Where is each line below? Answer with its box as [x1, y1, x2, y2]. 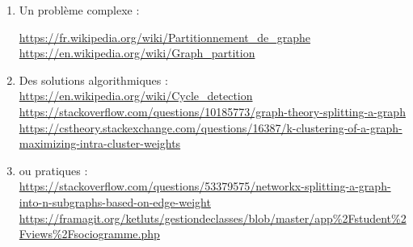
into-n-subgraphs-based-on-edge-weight [19, 193, 211, 210]
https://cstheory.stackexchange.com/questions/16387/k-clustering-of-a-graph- [19, 119, 402, 136]
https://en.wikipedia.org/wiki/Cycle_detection [19, 87, 253, 104]
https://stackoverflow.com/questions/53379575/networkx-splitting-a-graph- [19, 178, 391, 195]
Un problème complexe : [19, 2, 140, 18]
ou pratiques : [19, 161, 88, 178]
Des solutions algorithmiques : [19, 71, 168, 88]
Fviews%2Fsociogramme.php [19, 225, 160, 242]
